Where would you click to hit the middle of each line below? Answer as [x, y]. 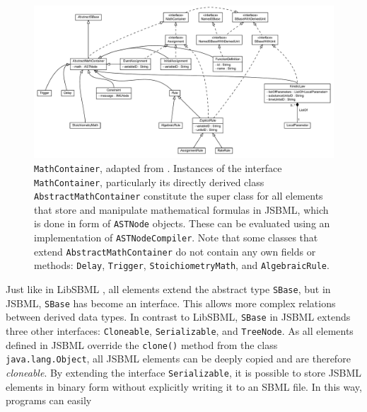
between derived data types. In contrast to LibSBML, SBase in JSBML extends [178, 317]
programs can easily [49, 400]
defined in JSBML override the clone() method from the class [142, 344]
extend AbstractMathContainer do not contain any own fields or [175, 251]
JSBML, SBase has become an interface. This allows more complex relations [171, 303]
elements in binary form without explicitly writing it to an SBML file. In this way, [184, 386]
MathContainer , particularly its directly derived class [149, 182]
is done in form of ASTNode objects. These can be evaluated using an [182, 223]
